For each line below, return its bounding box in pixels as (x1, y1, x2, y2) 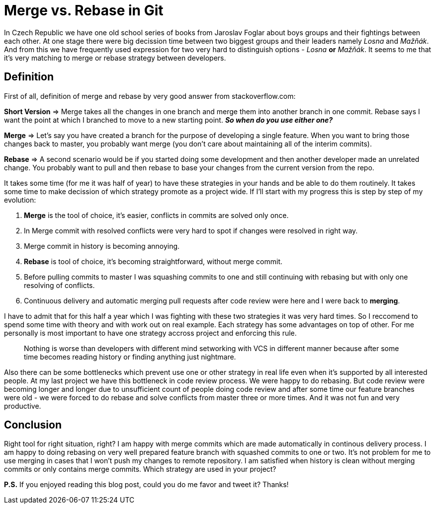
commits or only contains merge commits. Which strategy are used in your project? (4, 465, 276, 474)
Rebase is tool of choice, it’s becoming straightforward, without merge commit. (24, 257, 283, 266)
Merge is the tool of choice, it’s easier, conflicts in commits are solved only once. (24, 211, 289, 219)
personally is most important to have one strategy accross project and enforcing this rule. (4, 328, 297, 337)
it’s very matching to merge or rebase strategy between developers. (4, 53, 226, 62)
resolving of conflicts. (24, 281, 95, 290)
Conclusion (4, 419, 62, 432)
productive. (4, 401, 41, 410)
